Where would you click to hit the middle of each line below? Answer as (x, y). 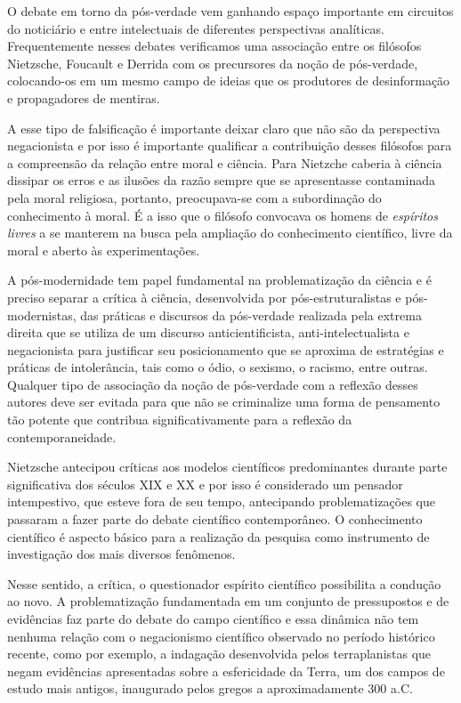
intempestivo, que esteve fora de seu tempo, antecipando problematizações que (222, 501)
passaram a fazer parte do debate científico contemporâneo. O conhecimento (215, 519)
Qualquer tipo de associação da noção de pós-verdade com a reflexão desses (213, 384)
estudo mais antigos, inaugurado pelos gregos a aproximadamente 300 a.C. (210, 688)
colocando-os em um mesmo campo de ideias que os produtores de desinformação (229, 81)
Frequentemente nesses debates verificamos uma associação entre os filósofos (214, 46)
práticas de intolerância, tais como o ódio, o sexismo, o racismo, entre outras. (218, 367)
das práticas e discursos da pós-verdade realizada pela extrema (251, 315)
